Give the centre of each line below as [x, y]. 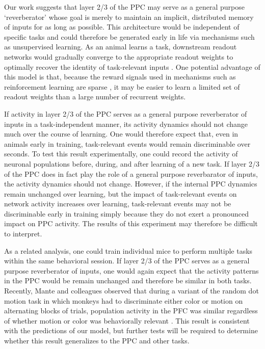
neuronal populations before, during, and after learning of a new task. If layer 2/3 [132, 163]
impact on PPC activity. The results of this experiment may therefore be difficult [131, 223]
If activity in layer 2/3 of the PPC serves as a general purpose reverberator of [126, 113]
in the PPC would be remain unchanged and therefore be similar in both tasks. [128, 280]
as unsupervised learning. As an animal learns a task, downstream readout [121, 47]
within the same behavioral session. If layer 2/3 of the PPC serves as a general [127, 261]
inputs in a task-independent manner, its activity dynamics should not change [126, 124]
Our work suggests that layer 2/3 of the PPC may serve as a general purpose [124, 7]
